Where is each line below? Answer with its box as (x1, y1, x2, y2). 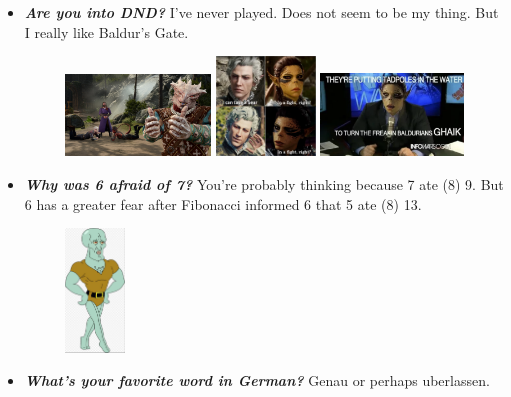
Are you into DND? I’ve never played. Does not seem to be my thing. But (24, 2, 499, 22)
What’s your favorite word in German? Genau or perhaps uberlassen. (24, 370, 490, 391)
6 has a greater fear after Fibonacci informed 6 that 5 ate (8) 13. (24, 193, 422, 214)
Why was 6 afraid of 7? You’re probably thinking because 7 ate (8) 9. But (24, 174, 504, 195)
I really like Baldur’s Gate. (24, 21, 189, 42)
